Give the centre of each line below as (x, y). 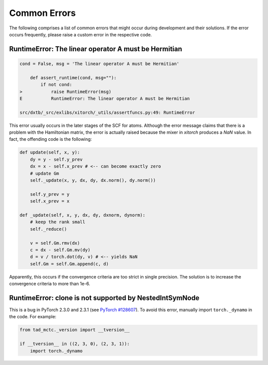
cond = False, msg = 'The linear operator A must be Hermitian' (100, 64)
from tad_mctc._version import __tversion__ (75, 330)
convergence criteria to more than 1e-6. (50, 284)
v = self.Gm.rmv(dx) (55, 243)
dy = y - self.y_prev (56, 159)
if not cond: (56, 85)
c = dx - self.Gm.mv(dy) (60, 250)
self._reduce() (48, 229)
